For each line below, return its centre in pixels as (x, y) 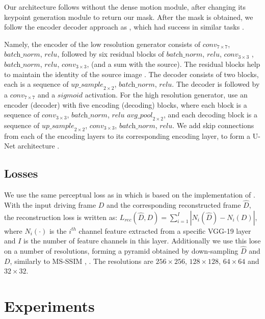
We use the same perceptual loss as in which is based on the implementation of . (130, 195)
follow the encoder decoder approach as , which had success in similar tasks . (124, 27)
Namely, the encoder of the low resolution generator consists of (102, 44)
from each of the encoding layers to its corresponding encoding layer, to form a (127, 136)
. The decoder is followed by (216, 84)
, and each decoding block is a (211, 115)
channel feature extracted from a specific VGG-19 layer (165, 230)
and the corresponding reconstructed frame (174, 204)
